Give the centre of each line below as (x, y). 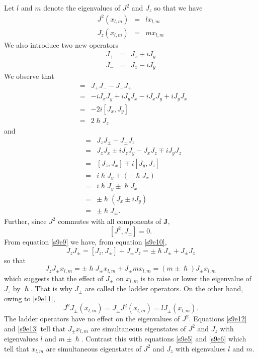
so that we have (178, 8)
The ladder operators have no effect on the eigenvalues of (92, 319)
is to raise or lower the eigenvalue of (196, 278)
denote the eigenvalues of (82, 8)
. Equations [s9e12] (218, 319)
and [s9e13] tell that (35, 328)
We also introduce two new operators (61, 44)
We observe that (29, 76)
